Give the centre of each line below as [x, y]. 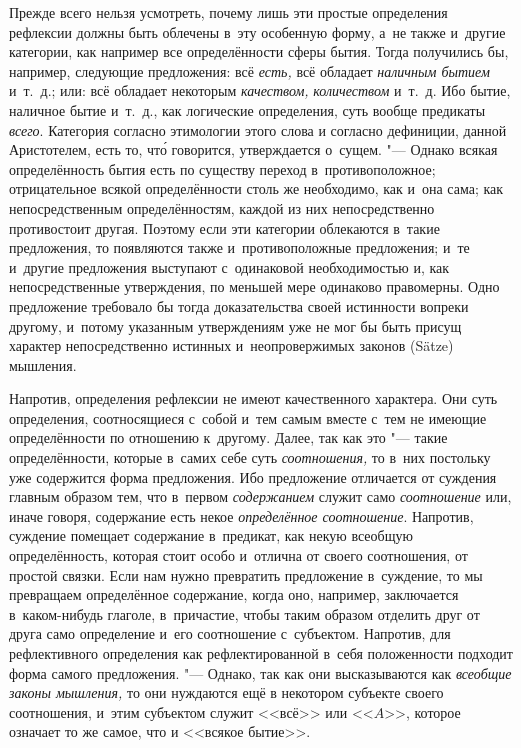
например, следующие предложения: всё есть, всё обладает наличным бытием [249, 70]
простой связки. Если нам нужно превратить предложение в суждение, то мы [246, 574]
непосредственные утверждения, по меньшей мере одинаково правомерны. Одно [254, 286]
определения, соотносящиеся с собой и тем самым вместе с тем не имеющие [248, 417]
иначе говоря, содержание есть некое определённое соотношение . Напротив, [241, 515]
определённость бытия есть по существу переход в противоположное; [222, 168]
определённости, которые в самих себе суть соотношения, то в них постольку [250, 457]
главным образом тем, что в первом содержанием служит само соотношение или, [260, 496]
